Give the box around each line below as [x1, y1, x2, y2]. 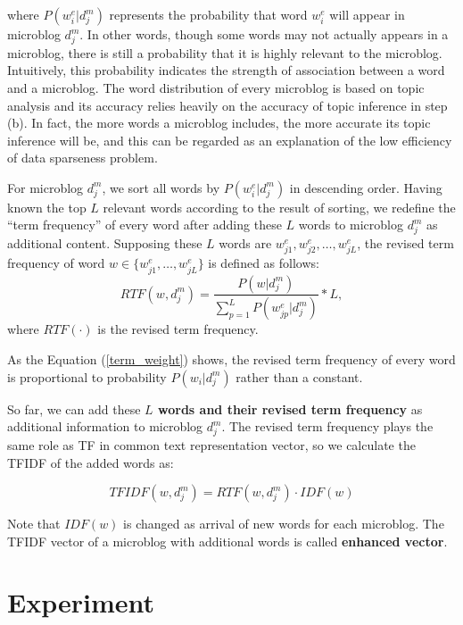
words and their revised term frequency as [158, 399, 423, 418]
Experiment [7, 584, 155, 621]
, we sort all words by [102, 178, 220, 196]
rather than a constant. [236, 367, 363, 386]
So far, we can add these [7, 399, 141, 418]
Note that [7, 514, 61, 533]
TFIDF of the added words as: [7, 453, 174, 471]
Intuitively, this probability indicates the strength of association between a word [7, 61, 445, 79]
